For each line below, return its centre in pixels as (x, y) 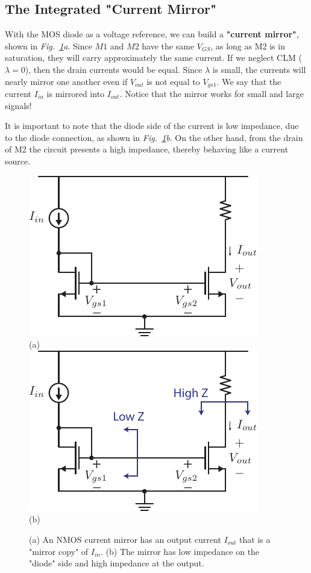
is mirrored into (76, 94)
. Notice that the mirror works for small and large (212, 94)
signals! (18, 105)
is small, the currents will (259, 69)
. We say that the (249, 81)
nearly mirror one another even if (66, 81)
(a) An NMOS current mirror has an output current (125, 539)
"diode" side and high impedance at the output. (117, 563)
